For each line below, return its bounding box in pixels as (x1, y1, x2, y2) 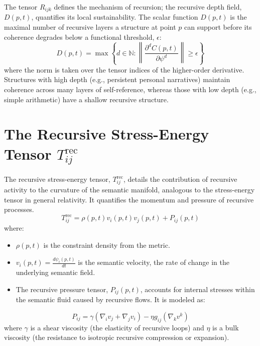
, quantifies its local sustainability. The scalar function (31, 12, 198, 22)
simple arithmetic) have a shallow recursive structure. (4, 94, 169, 104)
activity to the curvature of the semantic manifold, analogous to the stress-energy (4, 184, 255, 194)
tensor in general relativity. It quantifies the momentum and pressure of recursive (4, 194, 254, 204)
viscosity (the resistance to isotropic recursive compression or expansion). (4, 332, 229, 342)
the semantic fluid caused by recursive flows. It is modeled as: (16, 294, 205, 305)
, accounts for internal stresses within (140, 284, 255, 294)
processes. (4, 204, 34, 215)
